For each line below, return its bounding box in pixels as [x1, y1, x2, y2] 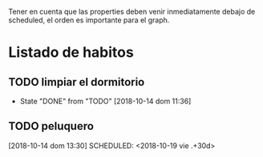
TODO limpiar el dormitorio [8, 75, 145, 89]
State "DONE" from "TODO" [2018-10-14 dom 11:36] [19, 96, 192, 106]
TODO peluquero [8, 119, 95, 133]
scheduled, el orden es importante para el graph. [8, 15, 170, 25]
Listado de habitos [8, 43, 134, 62]
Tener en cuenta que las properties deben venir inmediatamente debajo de [8, 7, 256, 16]
